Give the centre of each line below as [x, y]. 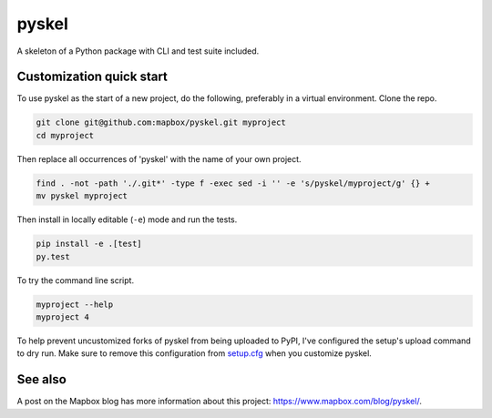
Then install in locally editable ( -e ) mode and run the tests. [127, 219]
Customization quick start [92, 77]
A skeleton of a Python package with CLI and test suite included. [138, 51]
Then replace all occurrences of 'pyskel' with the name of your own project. [159, 158]
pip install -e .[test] [89, 244]
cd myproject [65, 135]
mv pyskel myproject [82, 196]
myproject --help [75, 304]
